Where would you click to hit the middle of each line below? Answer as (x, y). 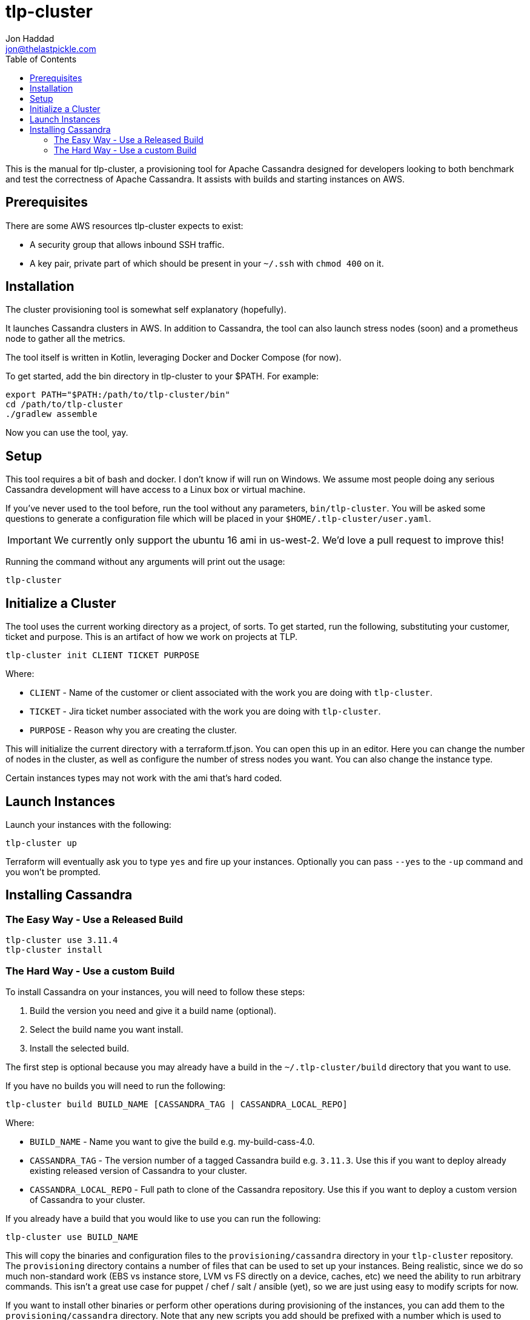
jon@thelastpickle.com (51, 48)
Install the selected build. (80, 1048)
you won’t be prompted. (53, 872)
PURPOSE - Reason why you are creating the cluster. (133, 730)
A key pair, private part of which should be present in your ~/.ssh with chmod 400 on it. (207, 263)
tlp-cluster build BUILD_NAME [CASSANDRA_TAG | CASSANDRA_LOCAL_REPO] (177, 1104)
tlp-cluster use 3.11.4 (62, 940)
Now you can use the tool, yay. (67, 433)
